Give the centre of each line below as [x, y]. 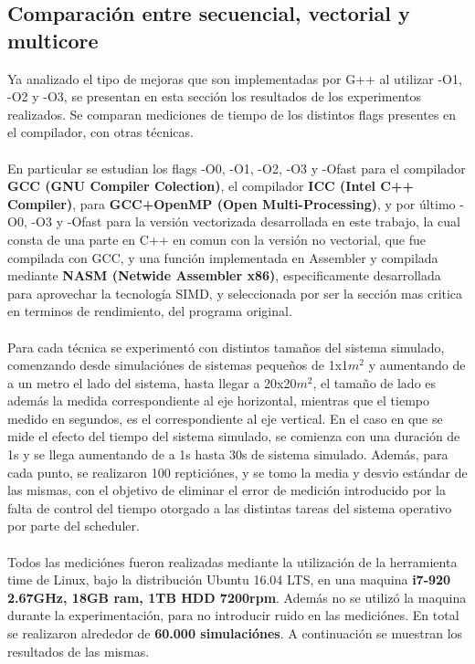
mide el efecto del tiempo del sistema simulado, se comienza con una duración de [234, 436]
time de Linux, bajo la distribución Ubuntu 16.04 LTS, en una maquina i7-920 [229, 580]
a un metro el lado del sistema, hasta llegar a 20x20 [152, 382]
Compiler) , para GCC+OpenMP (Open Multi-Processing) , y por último [232, 203]
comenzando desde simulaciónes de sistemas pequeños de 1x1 [178, 365]
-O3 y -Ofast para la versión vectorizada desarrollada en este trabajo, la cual [246, 221]
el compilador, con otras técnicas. [100, 132]
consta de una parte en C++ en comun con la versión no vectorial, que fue [216, 239]
